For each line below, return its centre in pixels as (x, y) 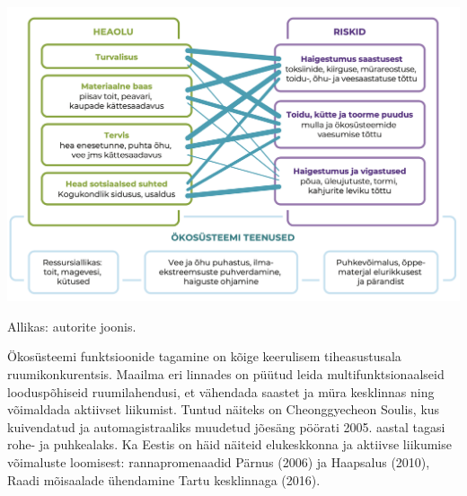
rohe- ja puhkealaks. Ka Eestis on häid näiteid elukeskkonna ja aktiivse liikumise (229, 444)
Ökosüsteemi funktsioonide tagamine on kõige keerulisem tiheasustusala (204, 356)
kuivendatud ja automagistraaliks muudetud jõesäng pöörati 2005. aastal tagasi (226, 426)
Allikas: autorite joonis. (72, 326)
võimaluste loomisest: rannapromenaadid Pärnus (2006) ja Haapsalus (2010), (219, 462)
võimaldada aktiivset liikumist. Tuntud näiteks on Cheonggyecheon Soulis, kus (224, 409)
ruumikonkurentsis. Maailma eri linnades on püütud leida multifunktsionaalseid (226, 374)
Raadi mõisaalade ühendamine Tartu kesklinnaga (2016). (164, 479)
